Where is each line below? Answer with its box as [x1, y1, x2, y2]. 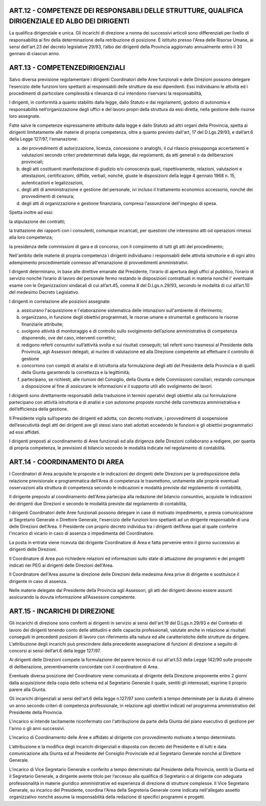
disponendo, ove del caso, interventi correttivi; [21, 335, 116, 341]
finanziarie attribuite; [21, 321, 64, 327]
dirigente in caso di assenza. [9, 578, 67, 584]
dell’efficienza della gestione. [9, 406, 68, 412]
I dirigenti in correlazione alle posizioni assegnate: [9, 298, 111, 304]
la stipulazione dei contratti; [9, 219, 66, 224]
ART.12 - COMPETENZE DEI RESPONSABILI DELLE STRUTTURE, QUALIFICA [9, 6, 243, 15]
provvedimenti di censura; [21, 193, 75, 199]
